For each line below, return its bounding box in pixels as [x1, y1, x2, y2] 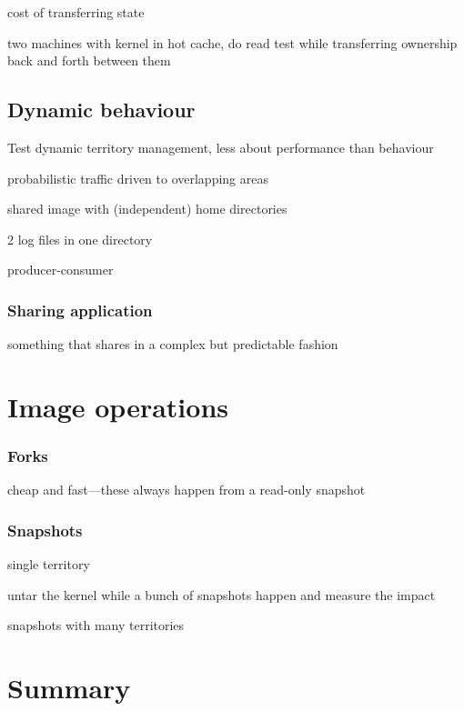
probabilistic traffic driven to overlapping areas [7, 168, 268, 187]
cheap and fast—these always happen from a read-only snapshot [7, 480, 366, 499]
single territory [7, 555, 90, 574]
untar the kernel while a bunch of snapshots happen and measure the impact [7, 585, 436, 604]
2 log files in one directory [7, 229, 153, 248]
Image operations [7, 387, 228, 425]
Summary [7, 669, 131, 706]
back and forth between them [7, 51, 171, 70]
